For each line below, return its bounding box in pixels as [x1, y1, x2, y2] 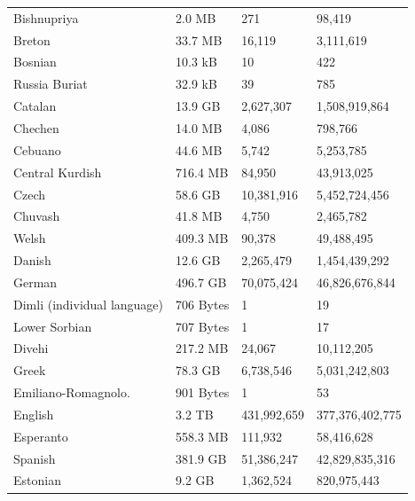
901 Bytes [176, 383, 230, 402]
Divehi [13, 339, 49, 357]
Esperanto [13, 427, 68, 445]
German [13, 272, 58, 291]
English [13, 404, 54, 423]
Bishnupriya [13, 8, 79, 27]
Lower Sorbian [13, 317, 92, 335]
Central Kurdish [13, 162, 102, 181]
